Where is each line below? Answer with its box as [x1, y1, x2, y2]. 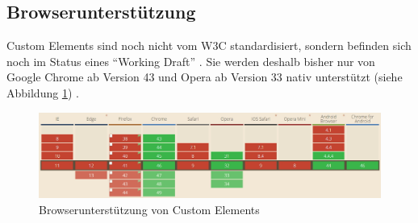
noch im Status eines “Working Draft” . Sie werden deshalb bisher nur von [6, 52, 375, 69]
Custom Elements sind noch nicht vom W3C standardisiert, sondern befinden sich [6, 37, 412, 54]
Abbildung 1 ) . [6, 84, 79, 101]
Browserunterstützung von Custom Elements [39, 200, 260, 217]
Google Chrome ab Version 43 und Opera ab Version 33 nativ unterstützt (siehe [6, 68, 403, 85]
